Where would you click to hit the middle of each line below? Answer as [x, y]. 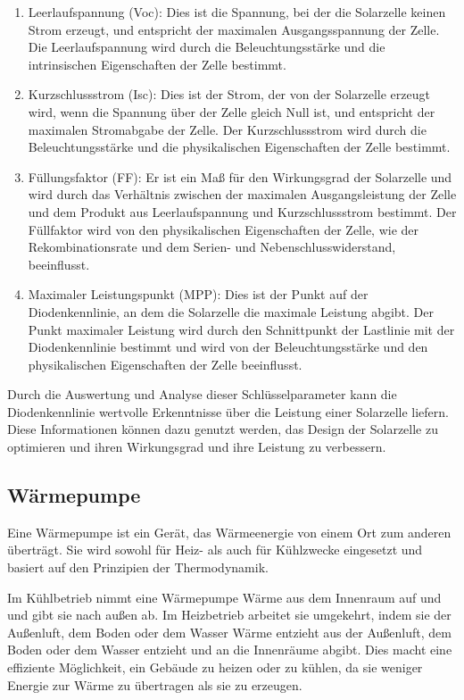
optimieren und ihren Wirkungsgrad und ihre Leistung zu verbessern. [197, 447]
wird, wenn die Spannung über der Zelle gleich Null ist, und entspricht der [232, 111]
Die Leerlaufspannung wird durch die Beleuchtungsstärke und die [207, 47]
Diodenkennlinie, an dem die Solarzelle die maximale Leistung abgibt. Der [231, 311]
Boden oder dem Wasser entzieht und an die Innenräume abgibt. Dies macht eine [230, 650]
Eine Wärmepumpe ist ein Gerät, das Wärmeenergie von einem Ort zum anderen [229, 532]
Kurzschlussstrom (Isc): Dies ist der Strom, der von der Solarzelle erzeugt [229, 94]
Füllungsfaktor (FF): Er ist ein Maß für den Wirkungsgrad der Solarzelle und [240, 176]
